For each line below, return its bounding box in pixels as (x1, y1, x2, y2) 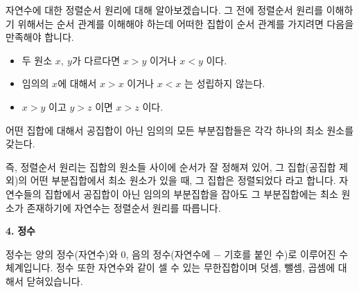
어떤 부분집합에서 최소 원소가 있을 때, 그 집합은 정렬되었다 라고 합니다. (30, 173, 336, 188)
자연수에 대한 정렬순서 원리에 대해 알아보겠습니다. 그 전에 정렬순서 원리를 (6, 3, 324, 17)
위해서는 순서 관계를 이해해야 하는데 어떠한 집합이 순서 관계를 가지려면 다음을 (17, 16, 354, 30)
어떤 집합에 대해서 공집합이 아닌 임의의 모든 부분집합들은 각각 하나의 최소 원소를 (6, 122, 354, 137)
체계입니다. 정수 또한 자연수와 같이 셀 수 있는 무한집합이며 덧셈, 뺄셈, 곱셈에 (6, 260, 335, 275)
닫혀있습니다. (26, 273, 83, 288)
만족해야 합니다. (6, 30, 74, 44)
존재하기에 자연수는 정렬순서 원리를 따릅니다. (26, 200, 221, 215)
